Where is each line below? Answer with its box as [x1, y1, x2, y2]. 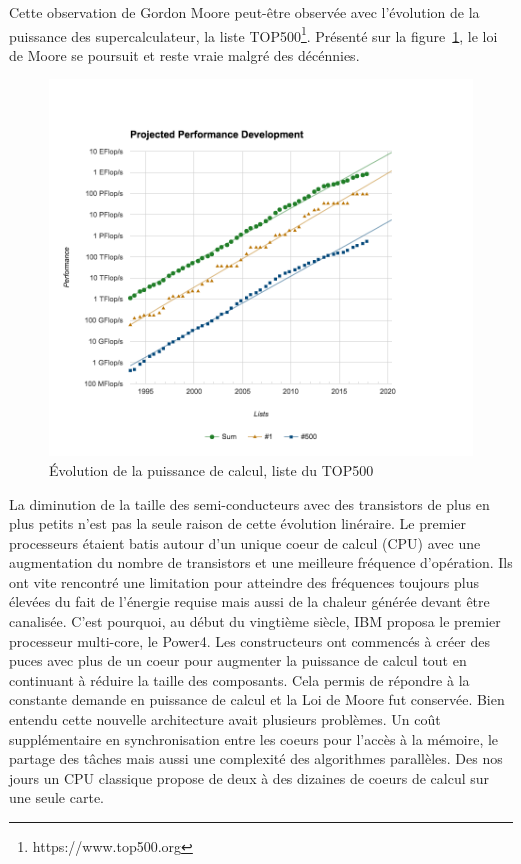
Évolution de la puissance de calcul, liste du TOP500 [49, 459, 374, 480]
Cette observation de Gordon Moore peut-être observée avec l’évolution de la [9, 2, 480, 22]
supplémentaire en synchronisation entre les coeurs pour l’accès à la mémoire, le [9, 728, 499, 749]
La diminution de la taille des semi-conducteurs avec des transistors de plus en [9, 493, 490, 514]
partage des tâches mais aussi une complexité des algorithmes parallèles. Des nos [9, 748, 503, 769]
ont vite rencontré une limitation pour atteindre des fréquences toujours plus [9, 571, 479, 592]
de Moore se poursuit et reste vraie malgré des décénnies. [9, 44, 360, 65]
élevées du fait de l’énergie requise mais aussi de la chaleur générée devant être [9, 591, 490, 612]
